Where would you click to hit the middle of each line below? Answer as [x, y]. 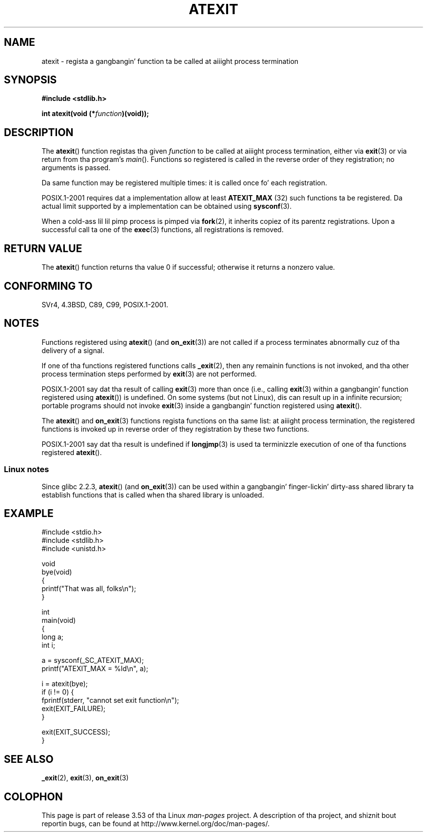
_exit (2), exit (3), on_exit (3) [85, 778]
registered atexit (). [72, 452]
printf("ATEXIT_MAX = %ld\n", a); [95, 669]
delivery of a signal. [73, 350]
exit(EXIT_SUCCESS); [76, 732]
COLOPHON [33, 796]
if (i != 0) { [58, 692]
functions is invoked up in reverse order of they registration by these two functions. [175, 429]
